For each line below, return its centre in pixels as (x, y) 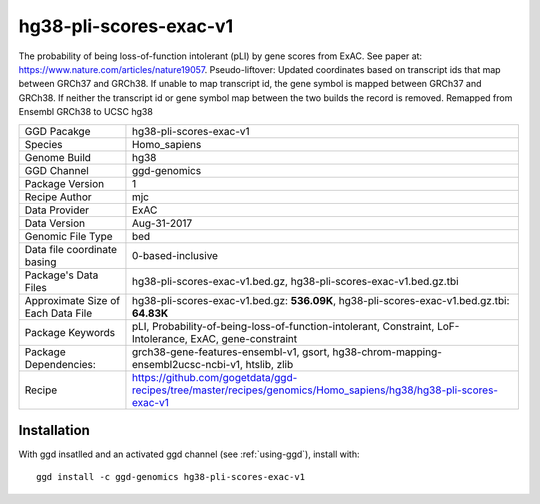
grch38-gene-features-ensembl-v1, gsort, (230, 352)
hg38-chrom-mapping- (386, 352)
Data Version (55, 223)
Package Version (64, 183)
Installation (54, 430)
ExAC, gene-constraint (244, 338)
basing (40, 262)
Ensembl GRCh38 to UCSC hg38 (86, 112)
